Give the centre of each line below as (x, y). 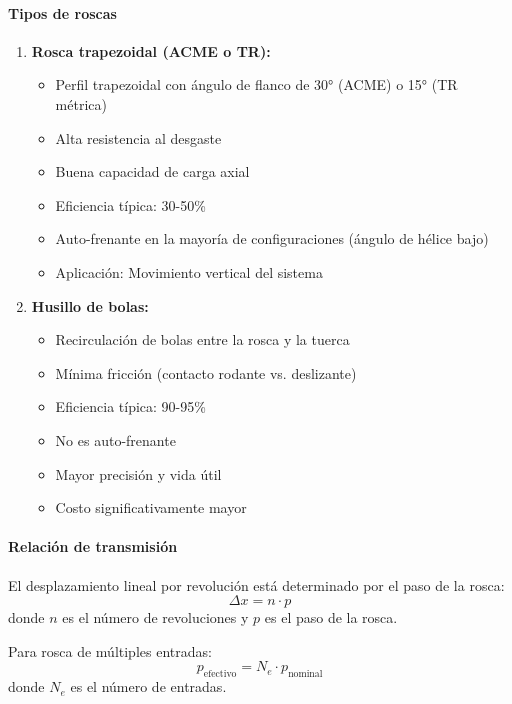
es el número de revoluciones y (155, 617)
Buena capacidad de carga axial (152, 171)
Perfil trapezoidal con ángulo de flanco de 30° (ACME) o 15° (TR (256, 84)
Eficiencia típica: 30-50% (130, 204)
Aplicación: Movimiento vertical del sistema (189, 271)
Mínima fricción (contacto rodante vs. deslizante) (206, 372)
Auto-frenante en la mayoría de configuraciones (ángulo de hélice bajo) (272, 238)
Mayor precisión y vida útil (138, 473)
